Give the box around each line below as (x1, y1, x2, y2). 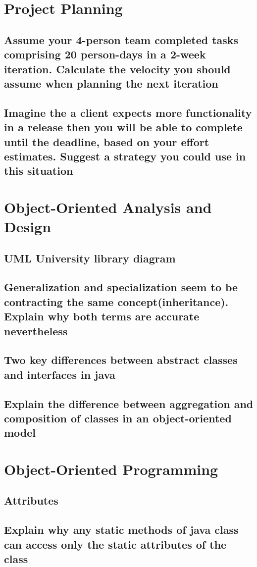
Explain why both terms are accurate (4, 309, 200, 324)
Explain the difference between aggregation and (4, 396, 254, 411)
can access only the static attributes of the (4, 536, 227, 552)
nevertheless (4, 323, 68, 338)
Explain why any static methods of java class (4, 522, 239, 537)
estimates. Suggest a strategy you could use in (4, 148, 246, 163)
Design (4, 216, 51, 237)
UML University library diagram (4, 250, 176, 265)
